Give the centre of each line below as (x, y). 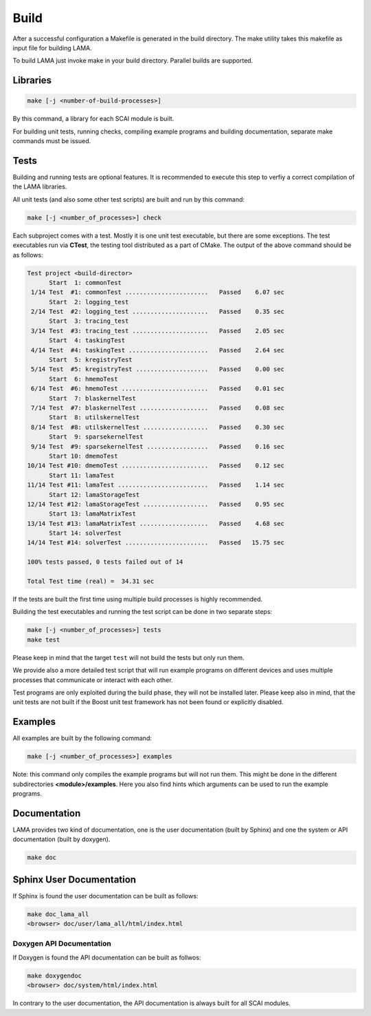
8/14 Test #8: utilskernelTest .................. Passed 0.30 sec (158, 427)
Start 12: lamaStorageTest (94, 495)
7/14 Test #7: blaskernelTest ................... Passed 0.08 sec (158, 408)
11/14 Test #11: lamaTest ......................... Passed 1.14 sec (156, 485)
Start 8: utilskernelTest (94, 417)
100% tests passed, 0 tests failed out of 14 (105, 562)
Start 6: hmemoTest (83, 379)
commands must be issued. (52, 141)
